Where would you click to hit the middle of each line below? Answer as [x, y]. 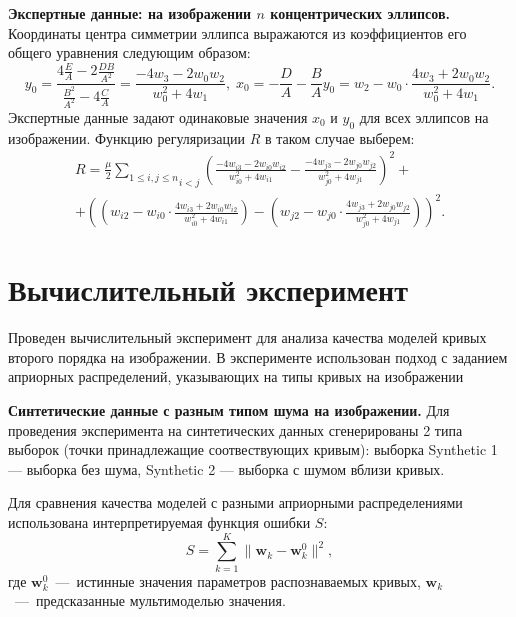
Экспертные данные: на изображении [130, 13]
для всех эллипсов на [424, 117]
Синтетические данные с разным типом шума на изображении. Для [229, 409]
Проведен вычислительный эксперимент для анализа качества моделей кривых [247, 337]
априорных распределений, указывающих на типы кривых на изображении [236, 376]
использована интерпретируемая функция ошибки [159, 521]
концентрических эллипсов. [360, 13]
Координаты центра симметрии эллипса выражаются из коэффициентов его [237, 32]
